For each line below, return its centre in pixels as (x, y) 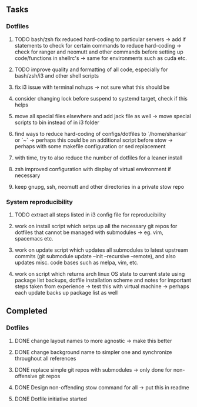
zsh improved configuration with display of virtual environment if (93, 169)
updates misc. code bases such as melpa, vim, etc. (77, 262)
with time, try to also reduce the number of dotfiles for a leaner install (98, 158)
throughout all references (45, 358)
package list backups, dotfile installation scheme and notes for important (103, 280)
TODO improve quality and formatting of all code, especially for (91, 69)
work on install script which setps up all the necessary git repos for (96, 226)
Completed (27, 311)
